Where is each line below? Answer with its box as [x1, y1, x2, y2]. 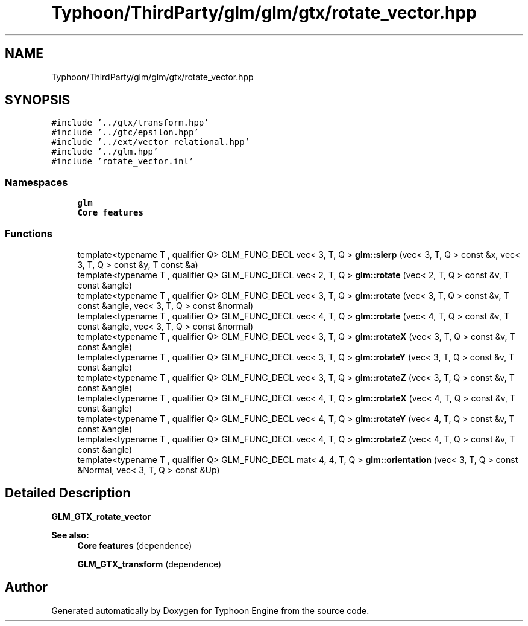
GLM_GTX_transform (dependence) [77, 558, 222, 569]
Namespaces [5, 176, 68, 188]
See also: [51, 529, 89, 540]
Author [5, 580, 48, 595]
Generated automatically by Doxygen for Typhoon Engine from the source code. [51, 605, 369, 616]
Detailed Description [5, 485, 131, 501]
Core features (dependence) [77, 540, 192, 551]
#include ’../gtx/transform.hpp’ [51, 118, 209, 128]
